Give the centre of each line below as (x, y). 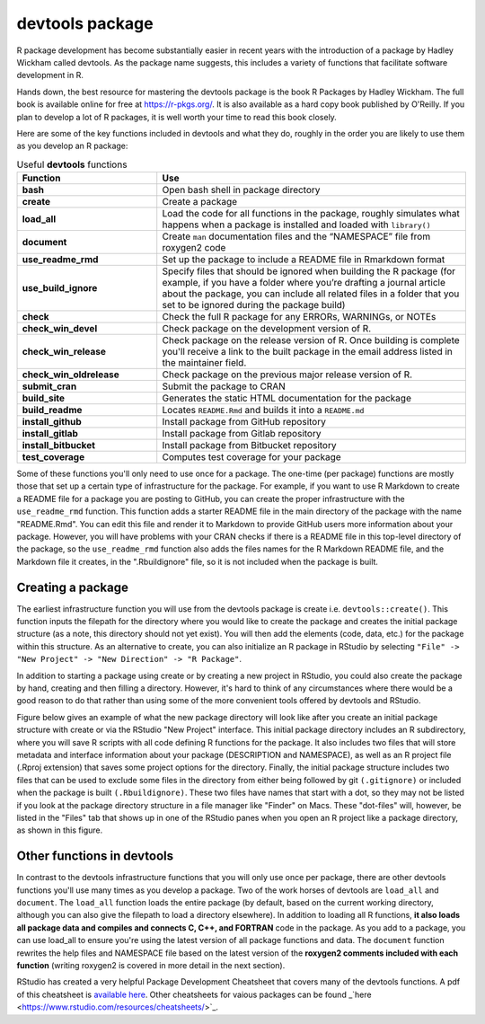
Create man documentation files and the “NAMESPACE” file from (296, 236)
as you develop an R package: (72, 146)
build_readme (52, 410)
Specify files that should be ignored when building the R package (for (309, 271)
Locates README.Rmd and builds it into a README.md (263, 410)
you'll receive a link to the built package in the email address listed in (308, 352)
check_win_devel (60, 329)
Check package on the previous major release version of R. (287, 375)
